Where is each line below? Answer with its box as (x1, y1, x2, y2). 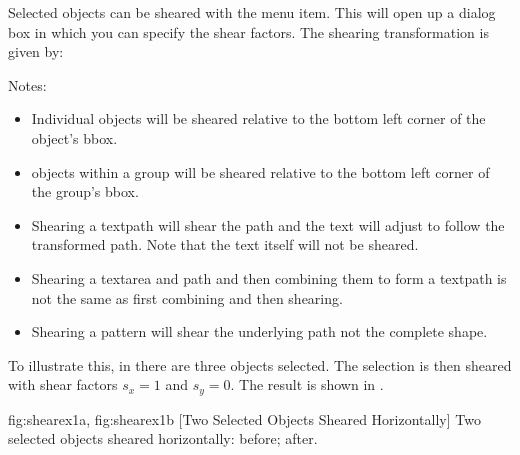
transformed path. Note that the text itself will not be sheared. (31, 234, 419, 255)
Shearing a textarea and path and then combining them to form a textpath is (31, 267, 507, 288)
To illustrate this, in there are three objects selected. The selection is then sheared (8, 354, 512, 375)
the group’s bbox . (31, 181, 139, 202)
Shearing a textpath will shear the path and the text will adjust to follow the (31, 214, 505, 235)
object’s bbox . (31, 127, 118, 148)
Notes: (8, 74, 47, 95)
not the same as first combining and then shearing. (31, 287, 343, 308)
